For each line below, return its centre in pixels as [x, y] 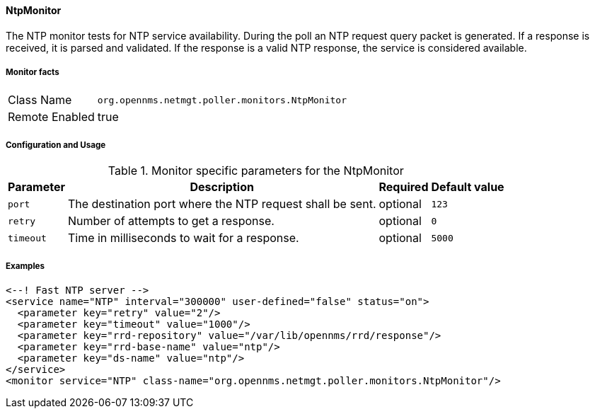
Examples [25, 266]
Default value [468, 187]
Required [404, 187]
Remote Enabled [51, 117]
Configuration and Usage [56, 145]
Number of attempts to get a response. [171, 221]
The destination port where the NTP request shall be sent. [222, 204]
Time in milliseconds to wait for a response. [183, 238]
